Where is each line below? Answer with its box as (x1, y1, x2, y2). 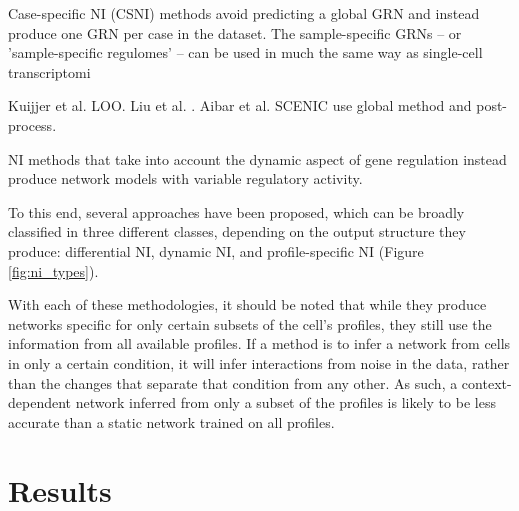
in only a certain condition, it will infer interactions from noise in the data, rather (8, 352, 510, 373)
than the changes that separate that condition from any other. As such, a (8, 372, 458, 393)
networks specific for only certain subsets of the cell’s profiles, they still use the (8, 313, 492, 334)
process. (8, 114, 57, 135)
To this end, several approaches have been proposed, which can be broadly (8, 201, 465, 222)
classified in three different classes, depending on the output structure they (8, 221, 466, 242)
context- (461, 372, 512, 393)
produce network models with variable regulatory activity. (8, 168, 363, 189)
